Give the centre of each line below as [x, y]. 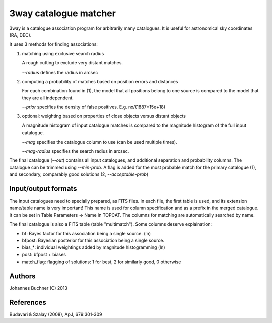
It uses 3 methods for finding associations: [54, 44]
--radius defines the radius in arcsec [60, 72]
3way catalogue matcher [62, 13]
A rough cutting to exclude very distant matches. [73, 63]
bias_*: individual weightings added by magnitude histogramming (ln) [94, 247]
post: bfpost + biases [44, 254]
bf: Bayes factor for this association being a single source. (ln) [86, 233]
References [28, 302]
